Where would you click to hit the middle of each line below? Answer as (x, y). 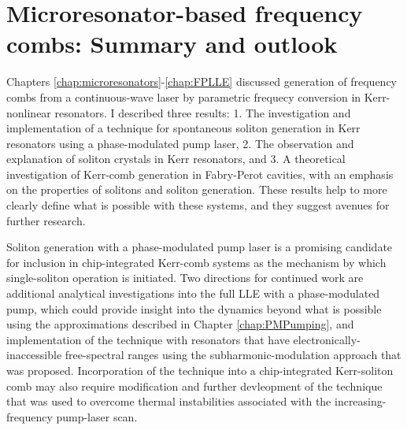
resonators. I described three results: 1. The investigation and (203, 112)
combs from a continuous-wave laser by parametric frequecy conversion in (184, 96)
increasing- (360, 401)
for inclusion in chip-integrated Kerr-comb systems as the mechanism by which (196, 262)
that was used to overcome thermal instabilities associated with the (169, 401)
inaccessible (34, 355)
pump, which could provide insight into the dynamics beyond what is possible (194, 308)
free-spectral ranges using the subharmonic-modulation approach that (233, 355)
